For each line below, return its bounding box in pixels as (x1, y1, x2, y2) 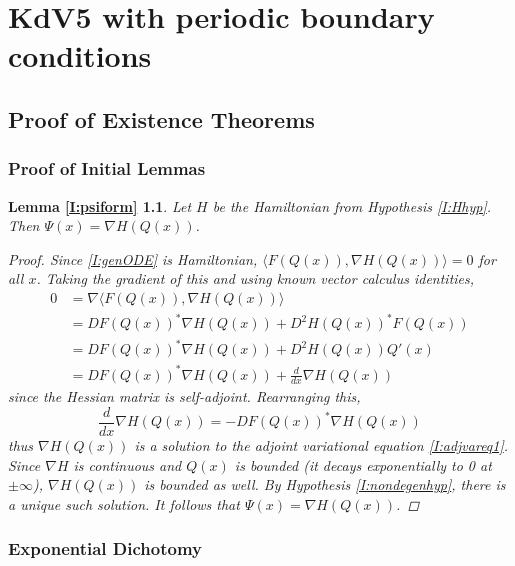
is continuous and (73, 454, 182, 475)
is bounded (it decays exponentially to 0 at (234, 454, 492, 475)
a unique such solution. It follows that (8, 493, 240, 514)
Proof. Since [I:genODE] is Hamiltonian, (8, 248, 258, 269)
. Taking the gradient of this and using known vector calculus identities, (36, 268, 475, 289)
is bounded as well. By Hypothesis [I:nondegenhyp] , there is (144, 474, 506, 495)
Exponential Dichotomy (8, 536, 202, 561)
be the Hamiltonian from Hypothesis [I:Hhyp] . (212, 195, 492, 216)
